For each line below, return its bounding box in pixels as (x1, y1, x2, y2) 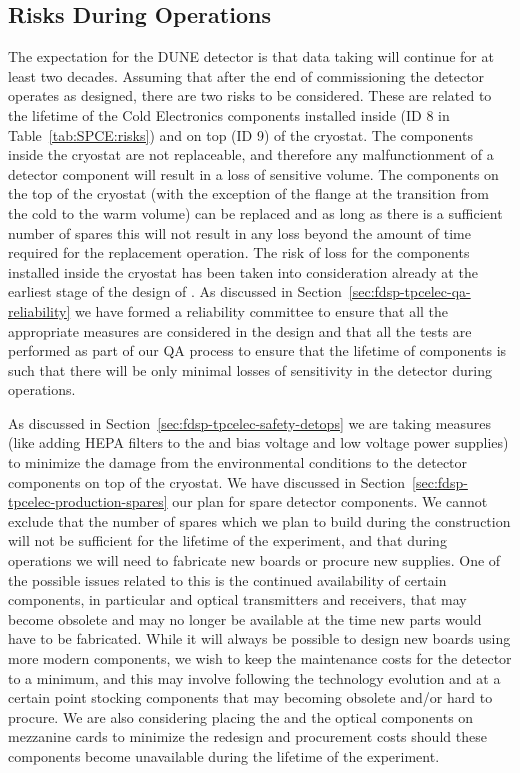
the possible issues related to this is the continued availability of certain (8, 569, 447, 590)
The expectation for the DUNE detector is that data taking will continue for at (8, 46, 494, 67)
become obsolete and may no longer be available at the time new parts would (8, 608, 482, 629)
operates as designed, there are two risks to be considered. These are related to (8, 85, 492, 106)
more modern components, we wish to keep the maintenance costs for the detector (8, 648, 512, 669)
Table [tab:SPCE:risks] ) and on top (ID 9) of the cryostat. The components (8, 124, 473, 145)
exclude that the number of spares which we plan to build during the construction (8, 510, 511, 531)
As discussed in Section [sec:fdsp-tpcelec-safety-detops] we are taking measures (8, 412, 492, 433)
